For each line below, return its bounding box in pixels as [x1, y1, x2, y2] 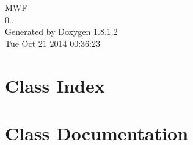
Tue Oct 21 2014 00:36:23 [5, 37, 100, 49]
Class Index [5, 72, 105, 97]
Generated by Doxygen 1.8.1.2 [5, 25, 118, 38]
